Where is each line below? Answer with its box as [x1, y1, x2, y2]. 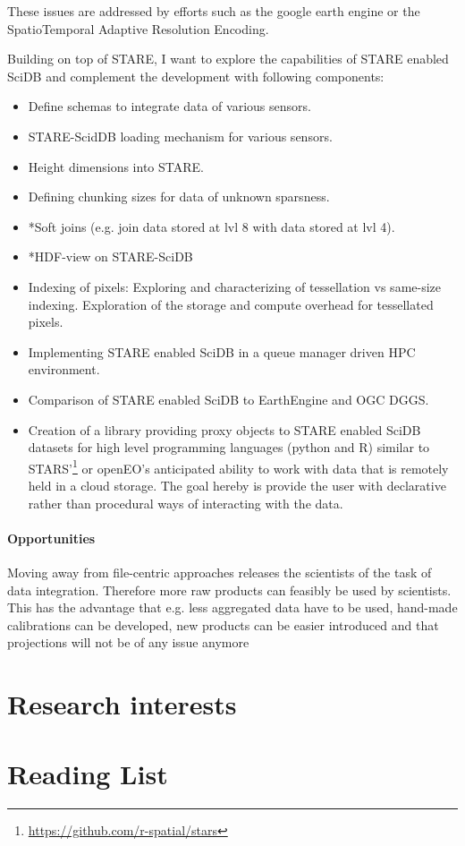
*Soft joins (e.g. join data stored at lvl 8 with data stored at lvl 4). [28, 217, 395, 235]
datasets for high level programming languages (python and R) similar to [28, 438, 430, 457]
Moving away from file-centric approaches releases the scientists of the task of [7, 562, 432, 581]
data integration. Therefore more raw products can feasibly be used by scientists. [7, 580, 452, 599]
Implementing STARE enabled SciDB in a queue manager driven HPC [28, 342, 416, 361]
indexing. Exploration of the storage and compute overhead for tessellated [28, 295, 434, 313]
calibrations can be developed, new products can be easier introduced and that [7, 615, 439, 634]
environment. [28, 360, 100, 379]
